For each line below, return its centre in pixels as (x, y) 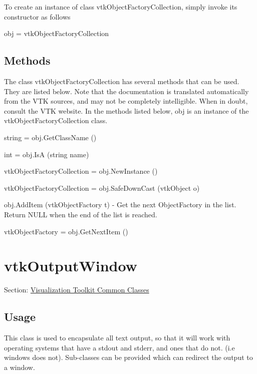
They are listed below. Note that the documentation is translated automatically (126, 91)
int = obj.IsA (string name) (47, 154)
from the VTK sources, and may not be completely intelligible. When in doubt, (126, 101)
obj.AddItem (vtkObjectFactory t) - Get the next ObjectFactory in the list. (120, 205)
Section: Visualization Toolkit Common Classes (77, 290)
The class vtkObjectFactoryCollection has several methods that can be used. (122, 81)
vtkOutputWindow (71, 266)
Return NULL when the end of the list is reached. (81, 214)
